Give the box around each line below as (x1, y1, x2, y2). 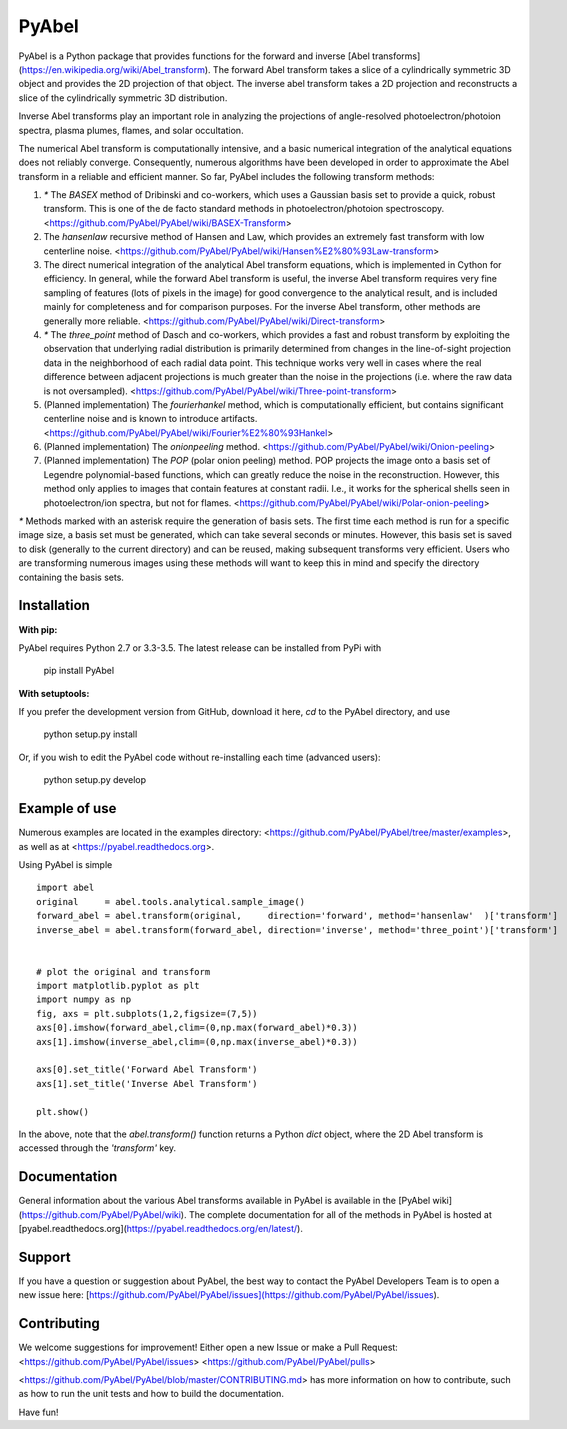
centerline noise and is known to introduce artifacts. (43, 413, 258, 425)
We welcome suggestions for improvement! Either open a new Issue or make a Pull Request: (18, 1341, 399, 1354)
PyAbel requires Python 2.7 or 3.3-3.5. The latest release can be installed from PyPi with (18, 641, 382, 654)
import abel (36, 882, 95, 894)
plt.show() (36, 1106, 90, 1117)
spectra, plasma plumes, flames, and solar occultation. (18, 124, 244, 136)
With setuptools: (18, 687, 90, 699)
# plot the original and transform (36, 966, 211, 977)
